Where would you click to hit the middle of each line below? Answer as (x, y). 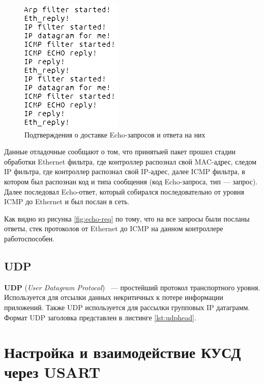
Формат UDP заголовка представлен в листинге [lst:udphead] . (100, 317)
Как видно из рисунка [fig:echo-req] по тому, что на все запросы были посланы (127, 218)
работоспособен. (30, 238)
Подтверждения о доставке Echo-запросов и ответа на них (115, 134)
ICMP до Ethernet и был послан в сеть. (67, 201)
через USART (52, 372)
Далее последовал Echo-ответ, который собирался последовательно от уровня (124, 191)
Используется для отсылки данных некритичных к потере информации (114, 297)
